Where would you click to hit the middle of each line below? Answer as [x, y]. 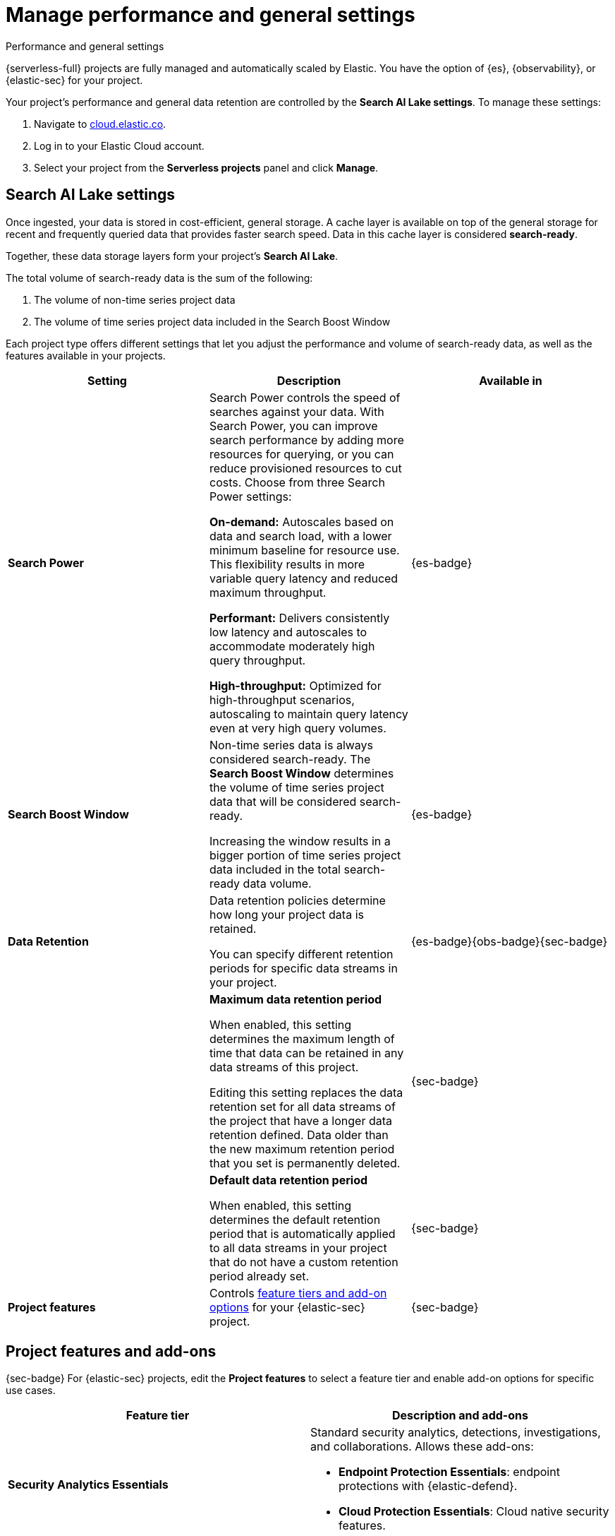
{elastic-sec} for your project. [74, 80]
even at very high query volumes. [298, 728]
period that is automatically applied [302, 1233]
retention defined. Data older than [299, 1135]
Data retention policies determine [297, 900]
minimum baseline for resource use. [304, 550]
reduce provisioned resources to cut [305, 468]
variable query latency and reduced [304, 578]
